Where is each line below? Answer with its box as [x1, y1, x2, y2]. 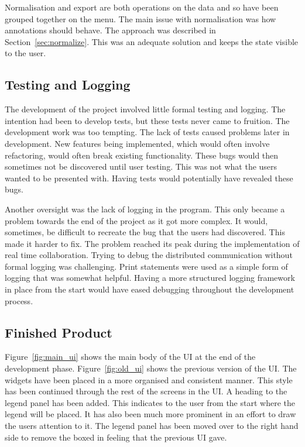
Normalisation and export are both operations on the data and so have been [5, 1, 279, 13]
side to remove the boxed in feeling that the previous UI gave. [5, 431, 227, 443]
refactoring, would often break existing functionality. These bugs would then [5, 149, 279, 161]
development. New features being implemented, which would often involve [5, 137, 270, 149]
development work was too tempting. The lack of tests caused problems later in [5, 126, 290, 138]
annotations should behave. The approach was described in [5, 24, 216, 36]
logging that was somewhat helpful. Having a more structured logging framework [5, 271, 295, 284]
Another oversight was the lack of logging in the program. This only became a [5, 202, 285, 215]
